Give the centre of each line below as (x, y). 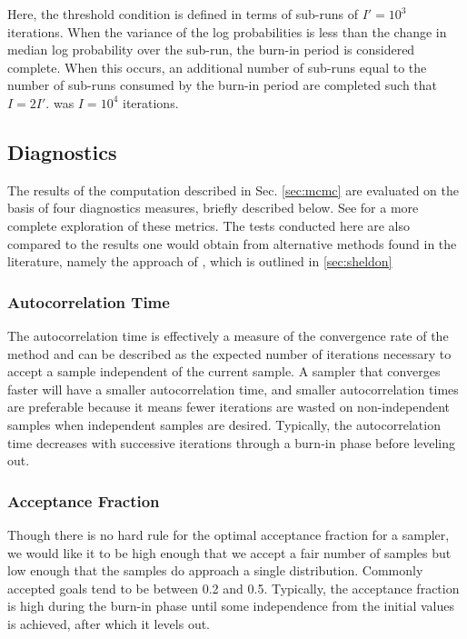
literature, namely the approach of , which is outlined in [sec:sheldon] (200, 261)
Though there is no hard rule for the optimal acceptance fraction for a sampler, (229, 534)
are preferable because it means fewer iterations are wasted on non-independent (229, 407)
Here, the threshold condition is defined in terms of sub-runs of (183, 14)
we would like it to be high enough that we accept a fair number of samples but (229, 552)
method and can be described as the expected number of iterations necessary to (229, 353)
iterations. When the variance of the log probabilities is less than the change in (227, 31)
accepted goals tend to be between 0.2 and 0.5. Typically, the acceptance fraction (233, 588)
